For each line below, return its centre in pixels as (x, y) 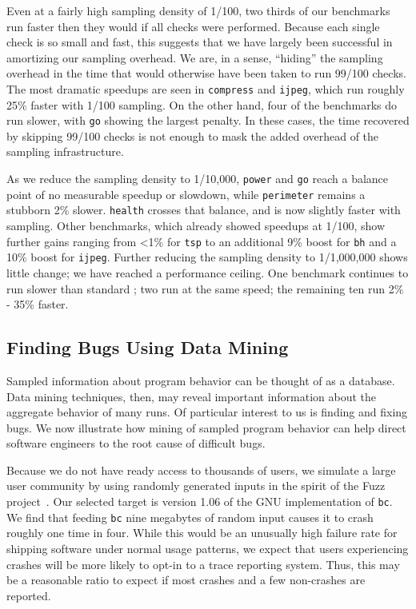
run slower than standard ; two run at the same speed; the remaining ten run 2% (205, 288)
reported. (29, 595)
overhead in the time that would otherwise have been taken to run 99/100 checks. (206, 73)
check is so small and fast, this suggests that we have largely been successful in (200, 42)
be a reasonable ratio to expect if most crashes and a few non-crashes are (186, 580)
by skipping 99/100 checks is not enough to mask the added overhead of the (193, 135)
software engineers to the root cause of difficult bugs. (136, 443)
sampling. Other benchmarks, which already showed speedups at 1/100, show (196, 226)
